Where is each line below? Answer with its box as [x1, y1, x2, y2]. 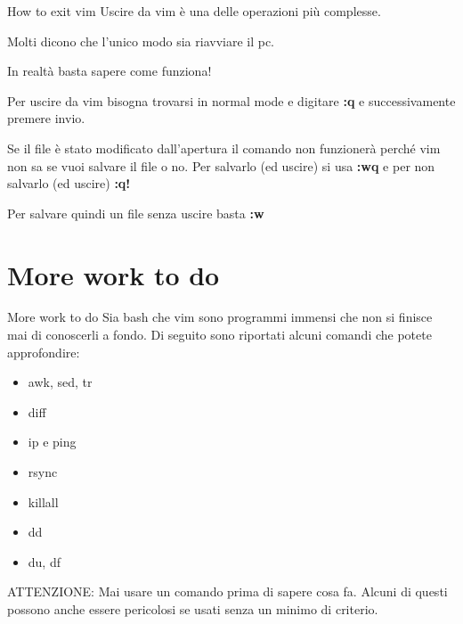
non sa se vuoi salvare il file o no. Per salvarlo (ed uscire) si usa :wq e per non [7, 156, 435, 175]
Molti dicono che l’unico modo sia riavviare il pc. [7, 31, 275, 50]
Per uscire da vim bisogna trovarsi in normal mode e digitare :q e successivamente [7, 91, 456, 110]
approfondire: [7, 342, 80, 361]
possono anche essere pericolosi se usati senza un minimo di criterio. [7, 600, 378, 618]
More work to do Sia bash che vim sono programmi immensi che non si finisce [7, 308, 433, 326]
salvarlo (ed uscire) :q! [7, 174, 131, 193]
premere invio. [7, 109, 85, 127]
